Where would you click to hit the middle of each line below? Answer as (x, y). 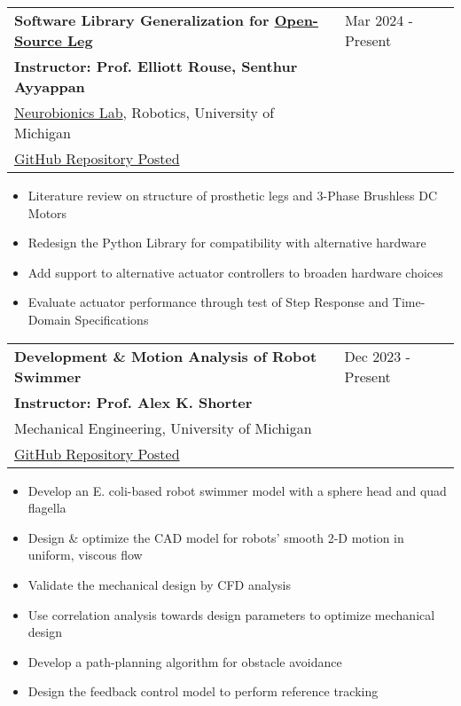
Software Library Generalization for (142, 20)
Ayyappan (50, 86)
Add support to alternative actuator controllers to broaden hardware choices (235, 272)
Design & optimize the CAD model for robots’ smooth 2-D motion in (216, 537)
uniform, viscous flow (85, 555)
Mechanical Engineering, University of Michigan (163, 428)
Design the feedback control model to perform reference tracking (203, 691)
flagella (47, 508)
